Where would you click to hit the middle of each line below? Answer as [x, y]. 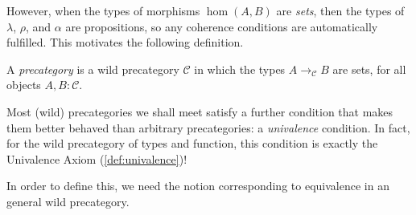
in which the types [240, 69]
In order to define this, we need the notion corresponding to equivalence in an [198, 186]
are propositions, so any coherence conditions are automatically [222, 26]
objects [24, 85]
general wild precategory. [68, 201]
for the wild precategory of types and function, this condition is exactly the [192, 143]
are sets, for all [369, 69]
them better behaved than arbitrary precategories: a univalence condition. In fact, [208, 127]
